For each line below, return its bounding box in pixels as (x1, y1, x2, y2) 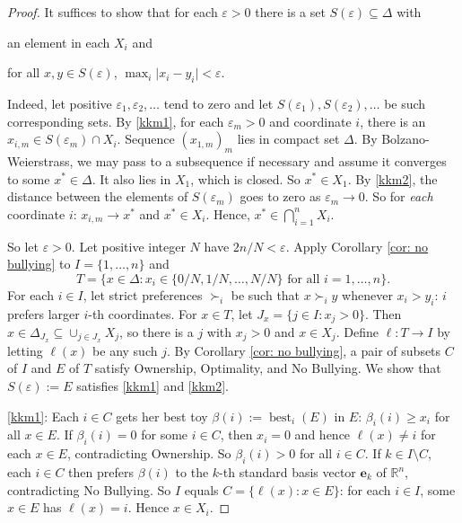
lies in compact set (237, 129, 340, 148)
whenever (342, 285, 393, 304)
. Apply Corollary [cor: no (285, 236, 429, 255)
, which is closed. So (190, 169, 301, 188)
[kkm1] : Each (7, 406, 79, 425)
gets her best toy (116, 406, 208, 425)
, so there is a (119, 322, 194, 341)
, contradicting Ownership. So (66, 444, 231, 463)
